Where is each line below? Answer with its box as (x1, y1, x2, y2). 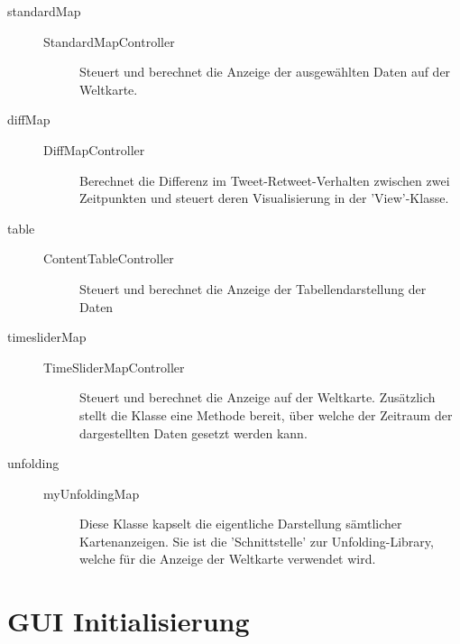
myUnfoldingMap (43, 483, 140, 502)
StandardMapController (43, 32, 175, 51)
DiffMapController (43, 140, 145, 159)
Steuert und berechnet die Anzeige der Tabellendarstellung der (79, 279, 427, 298)
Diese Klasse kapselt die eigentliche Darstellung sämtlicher (79, 514, 402, 533)
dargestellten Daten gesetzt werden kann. (79, 423, 308, 442)
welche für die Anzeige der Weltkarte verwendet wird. (79, 549, 376, 568)
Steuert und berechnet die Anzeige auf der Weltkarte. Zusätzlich (79, 388, 436, 407)
